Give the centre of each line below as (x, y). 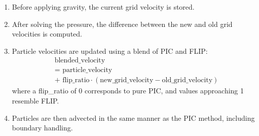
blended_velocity (80, 61)
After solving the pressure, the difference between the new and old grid (122, 24)
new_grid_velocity (127, 80)
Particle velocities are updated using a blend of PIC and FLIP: (110, 50)
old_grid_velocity (187, 80)
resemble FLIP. (35, 101)
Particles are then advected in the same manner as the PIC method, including (133, 117)
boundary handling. (42, 128)
